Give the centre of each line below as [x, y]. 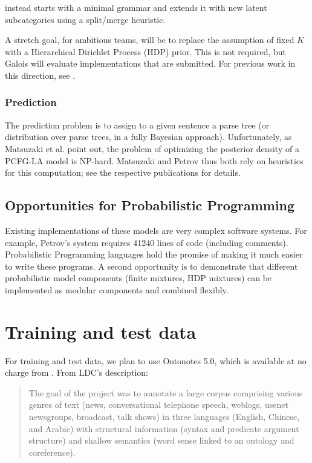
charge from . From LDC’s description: [76, 372]
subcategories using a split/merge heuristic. [85, 19]
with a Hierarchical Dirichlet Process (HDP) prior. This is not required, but [145, 51]
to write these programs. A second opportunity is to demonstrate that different [151, 266]
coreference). [52, 452]
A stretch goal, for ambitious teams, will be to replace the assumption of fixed [150, 40]
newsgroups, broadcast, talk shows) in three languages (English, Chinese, [164, 417]
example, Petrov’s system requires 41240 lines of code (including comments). [147, 242]
